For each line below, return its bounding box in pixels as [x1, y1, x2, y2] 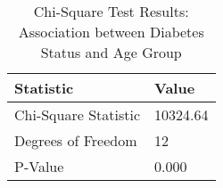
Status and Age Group [40, 42, 182, 62]
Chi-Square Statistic [14, 104, 141, 125]
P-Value [14, 156, 64, 176]
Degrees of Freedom [14, 130, 137, 151]
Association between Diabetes [18, 21, 204, 42]
